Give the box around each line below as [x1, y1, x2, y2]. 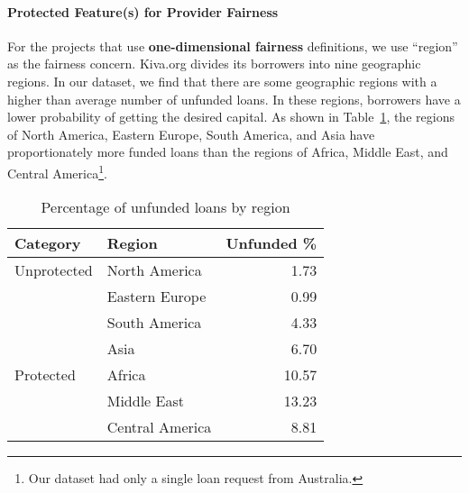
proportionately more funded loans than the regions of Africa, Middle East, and [7, 142, 448, 161]
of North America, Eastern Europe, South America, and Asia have [7, 124, 375, 143]
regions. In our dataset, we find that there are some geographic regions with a [7, 71, 437, 90]
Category [14, 233, 81, 254]
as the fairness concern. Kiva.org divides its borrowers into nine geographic [7, 54, 421, 73]
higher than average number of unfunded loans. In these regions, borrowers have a [7, 89, 461, 108]
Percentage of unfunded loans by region [41, 196, 290, 218]
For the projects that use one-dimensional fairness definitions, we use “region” [7, 36, 458, 55]
